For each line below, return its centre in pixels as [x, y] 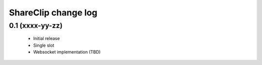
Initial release [47, 39]
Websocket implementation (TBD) [67, 52]
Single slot [44, 45]
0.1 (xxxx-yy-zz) [36, 26]
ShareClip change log [53, 13]
